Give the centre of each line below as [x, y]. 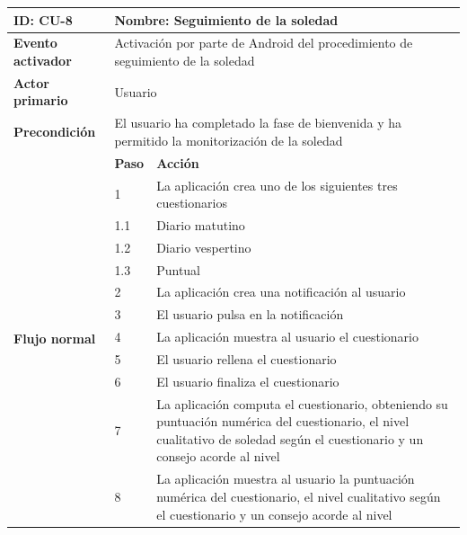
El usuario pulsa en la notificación [250, 314]
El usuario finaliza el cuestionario [248, 381]
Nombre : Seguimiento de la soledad [226, 19]
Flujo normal [55, 339]
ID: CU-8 [43, 19]
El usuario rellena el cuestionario [247, 359]
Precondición [55, 132]
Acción [178, 162]
